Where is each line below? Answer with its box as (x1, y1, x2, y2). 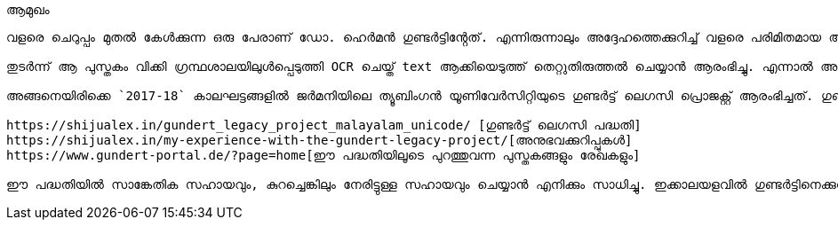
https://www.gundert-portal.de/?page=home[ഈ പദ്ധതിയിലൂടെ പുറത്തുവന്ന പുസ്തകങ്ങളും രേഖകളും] (6, 148, 641, 162)
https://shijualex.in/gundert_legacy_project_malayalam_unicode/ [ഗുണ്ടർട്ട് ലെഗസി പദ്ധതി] (6, 118, 642, 132)
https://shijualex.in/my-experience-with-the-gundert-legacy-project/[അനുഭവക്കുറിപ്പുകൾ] (6, 133, 633, 147)
